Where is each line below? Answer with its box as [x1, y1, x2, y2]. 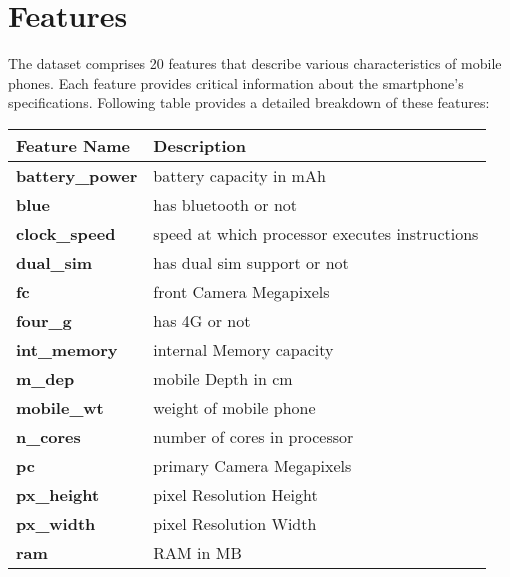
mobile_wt [16, 395, 104, 419]
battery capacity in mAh [153, 163, 326, 187]
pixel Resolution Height [153, 482, 318, 506]
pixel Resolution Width [153, 511, 317, 535]
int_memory [16, 337, 118, 361]
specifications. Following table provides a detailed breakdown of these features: [8, 92, 490, 113]
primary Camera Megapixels [153, 453, 352, 477]
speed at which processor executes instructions [153, 221, 479, 245]
